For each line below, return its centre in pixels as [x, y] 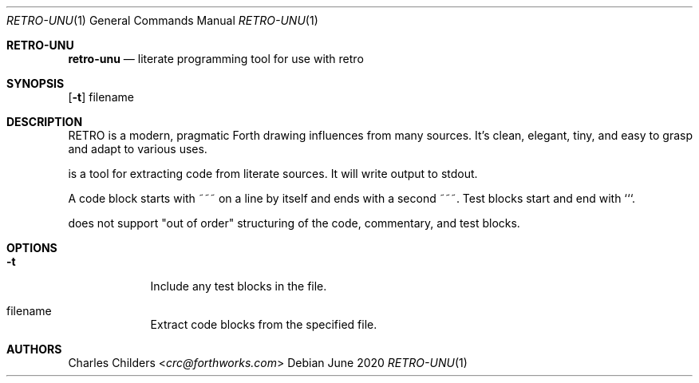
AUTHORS [34, 349]
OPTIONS [32, 248]
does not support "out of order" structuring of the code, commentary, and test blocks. [294, 223]
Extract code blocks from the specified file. [264, 324]
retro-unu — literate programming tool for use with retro [216, 59]
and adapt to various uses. [138, 149]
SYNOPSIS [36, 83]
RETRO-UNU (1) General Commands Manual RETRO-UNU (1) [162, 20]
